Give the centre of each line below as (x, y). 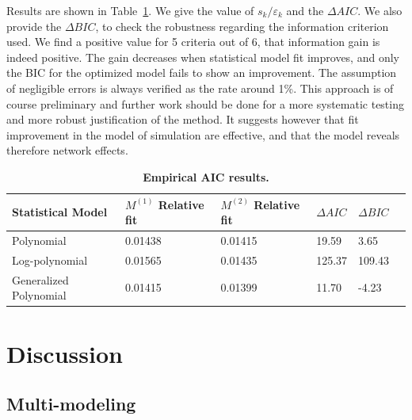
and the (305, 10)
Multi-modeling (71, 404)
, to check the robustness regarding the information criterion (242, 26)
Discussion (65, 353)
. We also (380, 10)
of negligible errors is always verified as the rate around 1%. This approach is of (200, 88)
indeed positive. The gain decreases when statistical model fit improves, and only (203, 57)
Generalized (40, 279)
